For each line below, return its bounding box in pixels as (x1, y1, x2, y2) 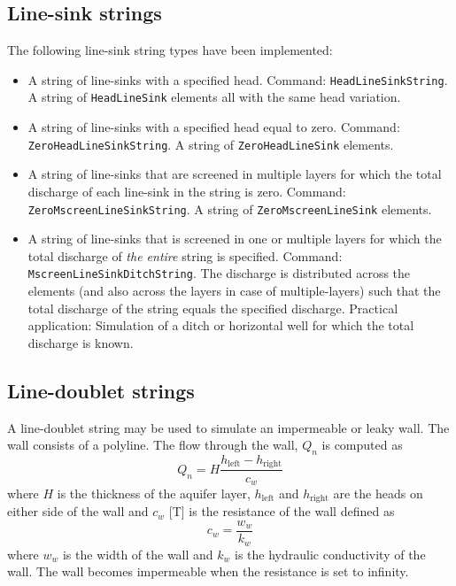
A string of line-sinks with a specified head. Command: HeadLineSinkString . (27, 70, 448, 89)
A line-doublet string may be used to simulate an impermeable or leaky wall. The (7, 418, 450, 436)
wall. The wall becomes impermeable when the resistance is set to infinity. (7, 562, 409, 581)
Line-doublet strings (7, 376, 195, 404)
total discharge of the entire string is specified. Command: (27, 246, 343, 265)
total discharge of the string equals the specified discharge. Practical (27, 298, 398, 317)
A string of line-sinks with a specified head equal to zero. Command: (27, 118, 400, 136)
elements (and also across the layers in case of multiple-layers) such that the (27, 281, 441, 300)
